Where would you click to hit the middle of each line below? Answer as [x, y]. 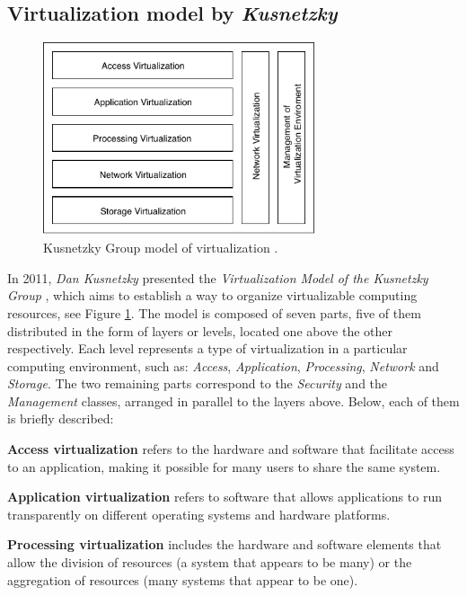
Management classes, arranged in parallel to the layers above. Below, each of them [233, 400]
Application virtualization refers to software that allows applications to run [225, 497]
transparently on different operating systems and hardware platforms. [199, 514]
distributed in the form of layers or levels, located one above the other [200, 330]
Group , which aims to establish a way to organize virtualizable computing [212, 295]
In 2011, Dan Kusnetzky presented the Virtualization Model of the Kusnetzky [218, 277]
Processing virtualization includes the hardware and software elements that [225, 544]
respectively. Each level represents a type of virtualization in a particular [207, 348]
